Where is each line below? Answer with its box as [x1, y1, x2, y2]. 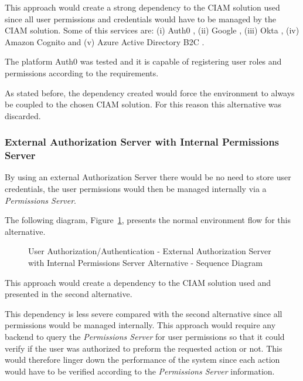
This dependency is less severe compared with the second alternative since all [5, 307, 282, 319]
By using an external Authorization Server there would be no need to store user [5, 171, 291, 183]
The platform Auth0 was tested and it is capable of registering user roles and [5, 55, 282, 68]
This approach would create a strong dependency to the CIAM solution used [5, 1, 280, 13]
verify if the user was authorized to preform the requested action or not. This [5, 342, 282, 354]
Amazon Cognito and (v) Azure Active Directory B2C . [5, 35, 205, 48]
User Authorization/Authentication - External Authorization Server [28, 245, 271, 257]
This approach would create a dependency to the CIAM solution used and [5, 276, 271, 288]
